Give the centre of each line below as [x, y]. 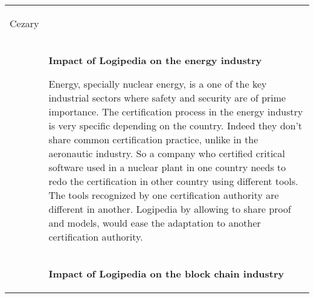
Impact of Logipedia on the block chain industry [166, 274]
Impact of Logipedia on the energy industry [155, 60]
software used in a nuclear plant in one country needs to [167, 167]
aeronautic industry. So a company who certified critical [167, 153]
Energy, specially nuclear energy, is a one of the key [158, 84]
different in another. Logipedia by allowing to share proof [170, 209]
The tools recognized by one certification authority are [164, 195]
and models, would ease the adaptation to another [155, 223]
